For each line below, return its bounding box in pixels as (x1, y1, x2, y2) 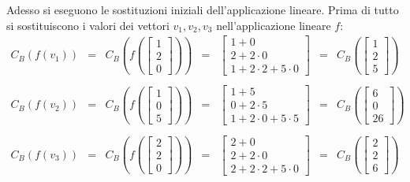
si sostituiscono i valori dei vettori (6, 17, 170, 33)
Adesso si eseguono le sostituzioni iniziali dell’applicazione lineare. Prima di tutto (6, 2, 399, 17)
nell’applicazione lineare (216, 17, 331, 33)
